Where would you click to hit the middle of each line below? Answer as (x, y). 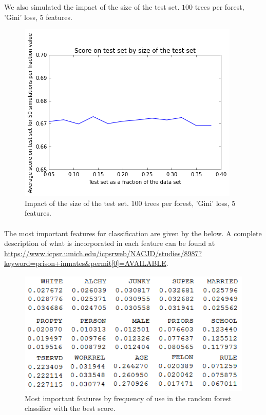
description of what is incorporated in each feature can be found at (110, 243)
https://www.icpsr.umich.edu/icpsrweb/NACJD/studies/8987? (103, 253)
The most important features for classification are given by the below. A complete (133, 233)
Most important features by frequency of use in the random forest (128, 398)
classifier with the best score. (70, 408)
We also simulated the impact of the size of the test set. (92, 7)
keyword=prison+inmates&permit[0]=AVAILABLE (85, 263)
